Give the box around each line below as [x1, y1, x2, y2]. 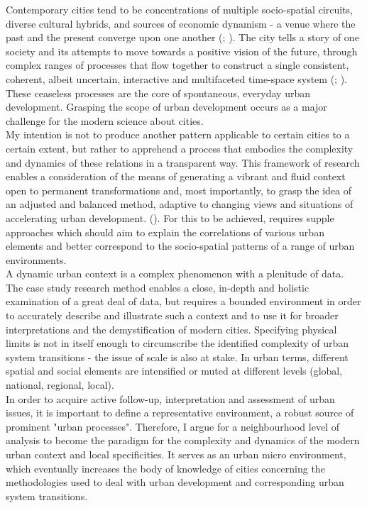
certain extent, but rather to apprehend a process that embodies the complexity [6, 140, 354, 155]
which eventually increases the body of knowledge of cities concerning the [6, 460, 325, 475]
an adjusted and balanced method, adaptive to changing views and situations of [6, 197, 354, 211]
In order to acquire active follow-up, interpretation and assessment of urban [6, 391, 335, 406]
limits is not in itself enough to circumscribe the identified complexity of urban [6, 336, 349, 350]
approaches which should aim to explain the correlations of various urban [6, 224, 324, 239]
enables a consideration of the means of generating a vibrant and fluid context [6, 169, 346, 184]
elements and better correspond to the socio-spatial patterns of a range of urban [6, 238, 355, 253]
